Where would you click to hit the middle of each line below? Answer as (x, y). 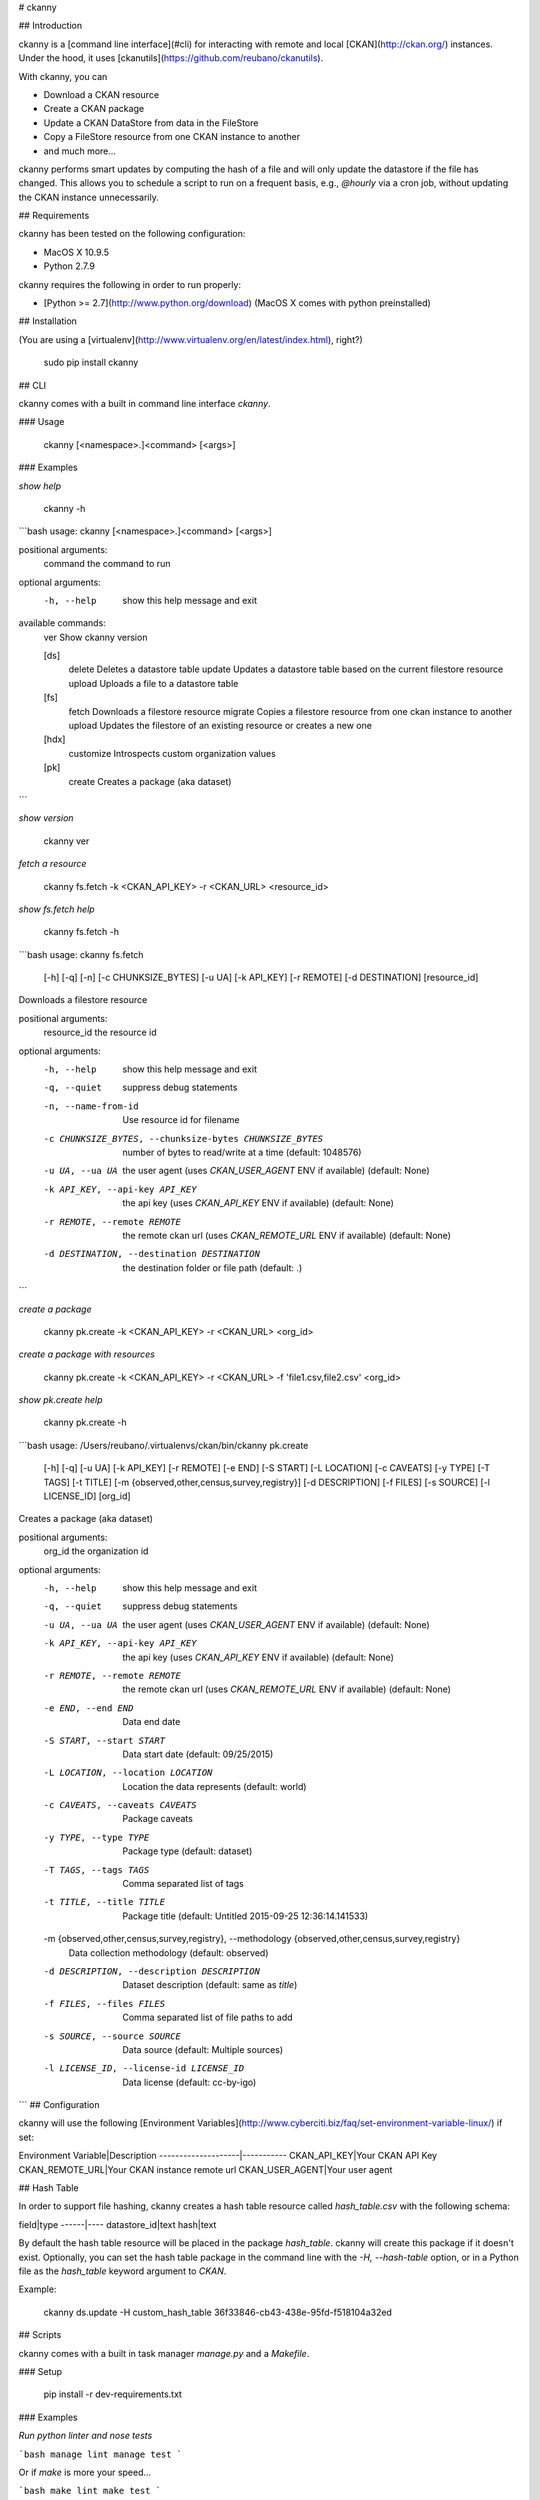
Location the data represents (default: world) (214, 1786)
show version (46, 818)
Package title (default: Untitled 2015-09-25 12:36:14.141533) (245, 1916)
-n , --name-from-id (91, 1106)
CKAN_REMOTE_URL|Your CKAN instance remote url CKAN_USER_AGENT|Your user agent (205, 2169)
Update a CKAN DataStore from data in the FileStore (151, 122)
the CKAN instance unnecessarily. (88, 197)
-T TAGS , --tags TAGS (96, 1869)
